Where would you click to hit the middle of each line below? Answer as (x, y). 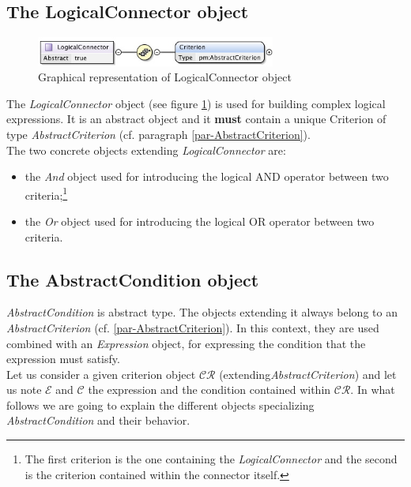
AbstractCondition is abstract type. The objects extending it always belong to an (202, 312)
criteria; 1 (46, 193)
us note (24, 390)
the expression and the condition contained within (209, 390)
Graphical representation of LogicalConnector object (165, 77)
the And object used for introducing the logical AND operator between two (207, 176)
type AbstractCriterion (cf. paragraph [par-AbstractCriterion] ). (158, 134)
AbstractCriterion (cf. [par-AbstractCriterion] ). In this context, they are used (193, 327)
